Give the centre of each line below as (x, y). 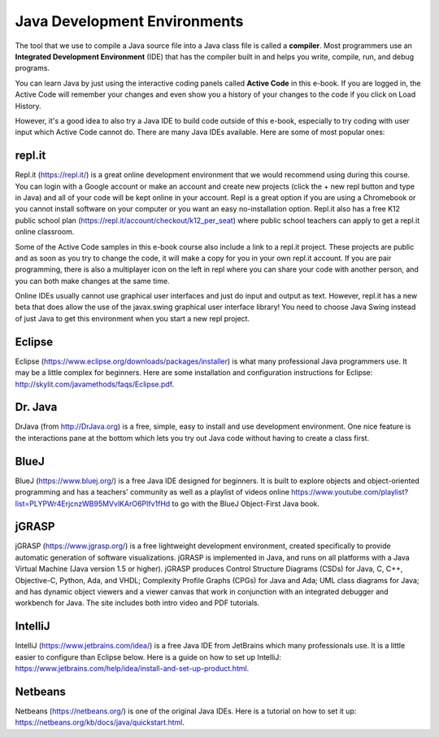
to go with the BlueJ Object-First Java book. (246, 504)
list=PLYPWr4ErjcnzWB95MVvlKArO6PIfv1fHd (93, 504)
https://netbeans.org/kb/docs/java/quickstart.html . (100, 722)
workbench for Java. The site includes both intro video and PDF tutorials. (137, 603)
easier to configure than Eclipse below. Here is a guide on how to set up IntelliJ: (148, 657)
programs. (33, 68)
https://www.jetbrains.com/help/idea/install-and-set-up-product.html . (132, 669)
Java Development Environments (129, 21)
